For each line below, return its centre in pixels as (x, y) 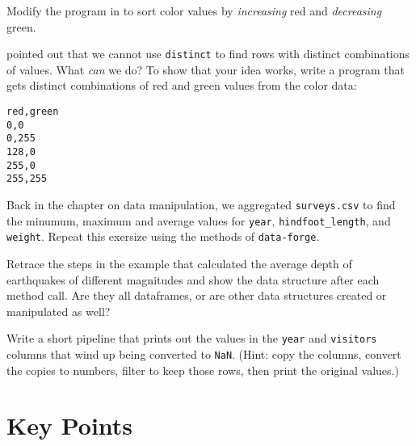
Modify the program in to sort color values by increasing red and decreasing (194, 11)
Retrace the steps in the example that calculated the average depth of (179, 263)
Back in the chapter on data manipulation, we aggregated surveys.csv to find (201, 204)
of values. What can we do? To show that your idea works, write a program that (206, 69)
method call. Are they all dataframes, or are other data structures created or (197, 295)
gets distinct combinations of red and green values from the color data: (182, 85)
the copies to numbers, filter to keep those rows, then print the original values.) (203, 370)
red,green (33, 112)
